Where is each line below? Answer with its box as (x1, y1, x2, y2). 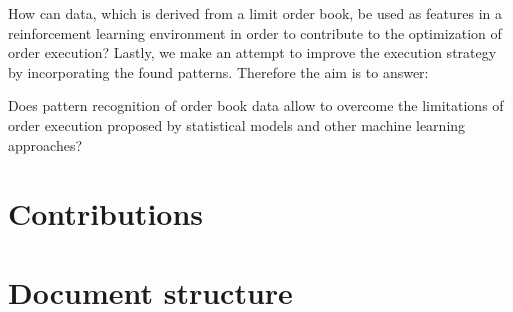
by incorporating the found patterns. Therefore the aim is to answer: (8, 61, 429, 82)
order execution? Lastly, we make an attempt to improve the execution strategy (8, 42, 497, 63)
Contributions (8, 193, 204, 234)
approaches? (8, 134, 83, 155)
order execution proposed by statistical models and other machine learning (8, 114, 466, 135)
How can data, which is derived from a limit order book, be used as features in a (8, 3, 502, 23)
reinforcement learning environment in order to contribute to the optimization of (8, 22, 502, 43)
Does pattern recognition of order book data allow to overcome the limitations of (8, 95, 504, 116)
